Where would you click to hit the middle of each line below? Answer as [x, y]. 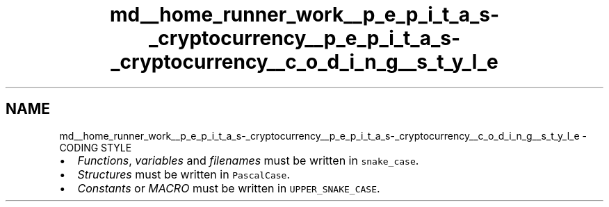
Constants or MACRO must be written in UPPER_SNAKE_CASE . [229, 188]
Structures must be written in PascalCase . [184, 174]
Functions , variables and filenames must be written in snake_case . [248, 160]
